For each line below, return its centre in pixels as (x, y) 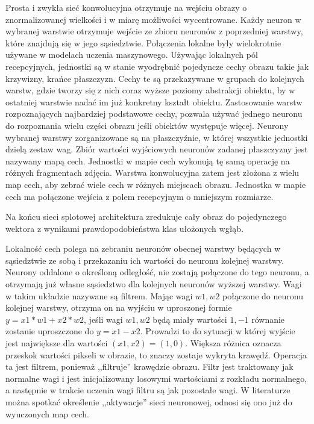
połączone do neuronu (263, 295)
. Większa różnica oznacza (233, 343)
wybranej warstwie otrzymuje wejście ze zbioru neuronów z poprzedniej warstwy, (154, 31)
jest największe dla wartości (57, 343)
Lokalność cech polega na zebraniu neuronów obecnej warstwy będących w (143, 248)
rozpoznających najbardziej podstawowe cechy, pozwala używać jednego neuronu (154, 114)
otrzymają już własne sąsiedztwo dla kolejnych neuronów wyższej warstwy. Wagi (154, 284)
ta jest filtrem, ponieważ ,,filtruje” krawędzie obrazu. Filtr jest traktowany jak (149, 366)
